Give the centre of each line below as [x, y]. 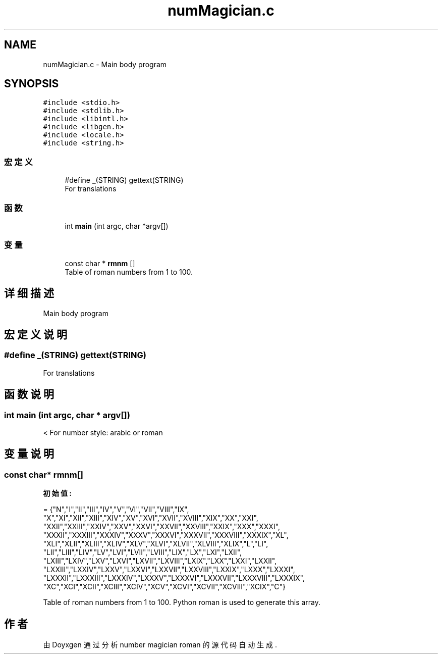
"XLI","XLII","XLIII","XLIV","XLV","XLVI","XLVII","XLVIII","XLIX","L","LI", [156, 544]
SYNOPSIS [32, 84]
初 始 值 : [58, 493]
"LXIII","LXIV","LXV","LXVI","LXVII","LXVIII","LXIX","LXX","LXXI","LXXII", [160, 561]
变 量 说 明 [29, 454]
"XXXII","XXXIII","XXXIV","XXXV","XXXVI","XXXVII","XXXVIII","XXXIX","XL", [166, 535]
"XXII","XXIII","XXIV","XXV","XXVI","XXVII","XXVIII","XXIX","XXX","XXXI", [161, 527]
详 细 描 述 [29, 293]
